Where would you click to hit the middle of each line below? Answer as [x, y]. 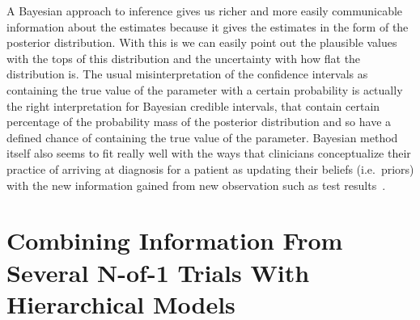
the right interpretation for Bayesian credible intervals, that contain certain [193, 105]
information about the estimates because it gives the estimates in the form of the [208, 26]
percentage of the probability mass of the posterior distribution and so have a [199, 122]
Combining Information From [175, 240]
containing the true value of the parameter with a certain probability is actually [205, 89]
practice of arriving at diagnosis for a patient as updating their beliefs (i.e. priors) [210, 168]
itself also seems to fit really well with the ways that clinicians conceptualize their [209, 153]
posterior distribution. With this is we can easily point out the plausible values [202, 42]
